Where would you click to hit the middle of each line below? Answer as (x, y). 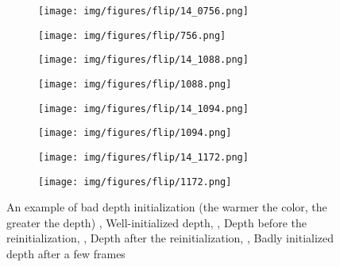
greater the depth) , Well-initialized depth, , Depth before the (156, 222)
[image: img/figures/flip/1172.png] (135, 182)
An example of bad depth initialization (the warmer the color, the (167, 207)
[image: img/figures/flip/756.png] (132, 35)
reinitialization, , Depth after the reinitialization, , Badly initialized (170, 238)
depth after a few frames (66, 254)
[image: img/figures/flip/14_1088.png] (143, 60)
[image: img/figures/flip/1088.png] (135, 84)
